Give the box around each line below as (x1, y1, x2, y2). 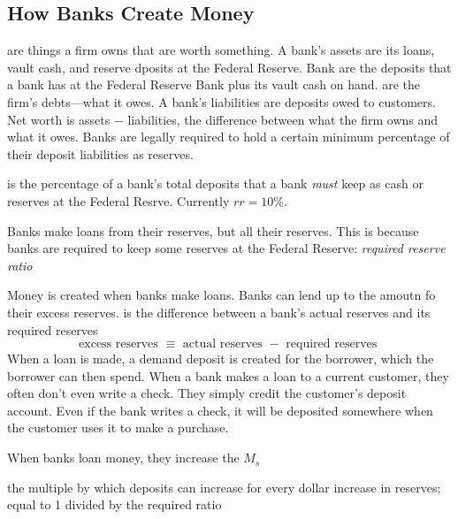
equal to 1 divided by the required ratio (7, 495, 222, 514)
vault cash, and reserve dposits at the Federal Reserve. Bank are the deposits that (7, 57, 452, 76)
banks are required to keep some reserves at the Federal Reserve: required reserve (7, 239, 446, 257)
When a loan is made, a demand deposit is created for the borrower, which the (7, 349, 434, 368)
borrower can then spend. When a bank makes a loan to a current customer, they (7, 366, 449, 385)
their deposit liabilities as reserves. (7, 144, 194, 163)
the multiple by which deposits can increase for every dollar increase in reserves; (7, 477, 441, 496)
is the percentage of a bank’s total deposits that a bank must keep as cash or (7, 174, 424, 193)
